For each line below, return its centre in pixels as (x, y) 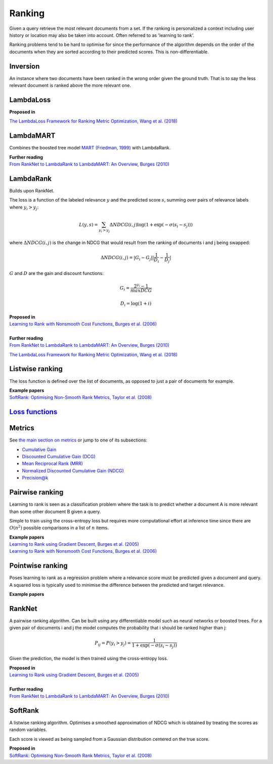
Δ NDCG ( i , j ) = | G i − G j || (127, 258)
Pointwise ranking (38, 566)
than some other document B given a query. (55, 511)
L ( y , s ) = (88, 225)
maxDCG (141, 291)
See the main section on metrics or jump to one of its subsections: (78, 440)
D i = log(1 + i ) (136, 304)
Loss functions (33, 412)
